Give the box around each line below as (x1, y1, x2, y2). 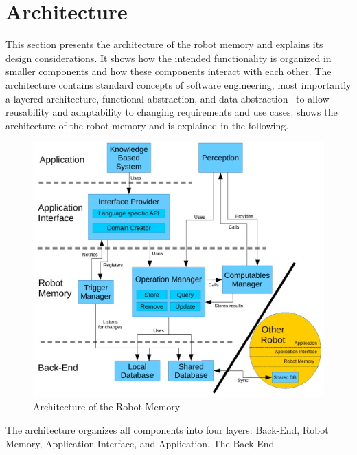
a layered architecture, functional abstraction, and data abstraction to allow (5, 91, 330, 105)
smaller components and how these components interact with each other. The (5, 64, 332, 78)
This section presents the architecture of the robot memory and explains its (5, 37, 323, 52)
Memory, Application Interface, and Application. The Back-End (5, 436, 275, 450)
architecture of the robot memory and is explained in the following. (5, 118, 289, 132)
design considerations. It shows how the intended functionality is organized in (5, 50, 332, 65)
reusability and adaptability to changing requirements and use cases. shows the (5, 105, 338, 119)
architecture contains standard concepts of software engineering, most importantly (5, 77, 352, 92)
